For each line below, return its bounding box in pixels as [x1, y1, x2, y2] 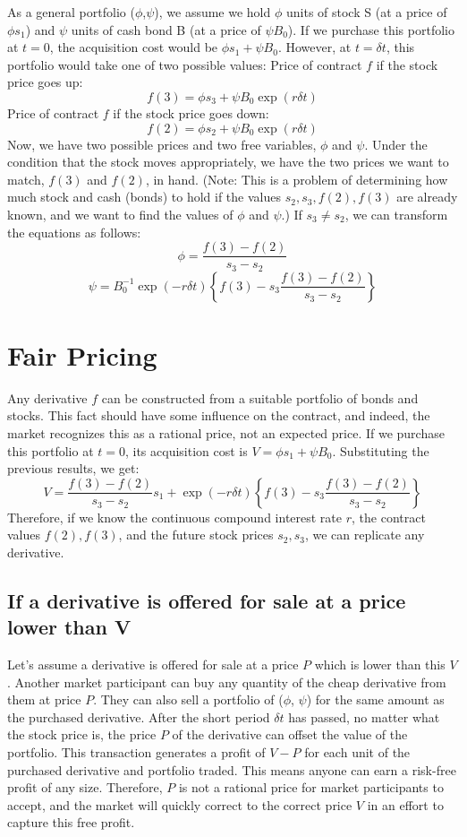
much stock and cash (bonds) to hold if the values [7, 187, 281, 206]
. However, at [277, 38, 352, 56]
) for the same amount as [306, 690, 445, 709]
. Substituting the [332, 441, 429, 460]
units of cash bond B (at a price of [71, 20, 261, 39]
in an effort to [367, 795, 444, 814]
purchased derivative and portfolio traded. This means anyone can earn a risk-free [7, 760, 456, 779]
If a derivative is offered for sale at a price [7, 586, 406, 614]
